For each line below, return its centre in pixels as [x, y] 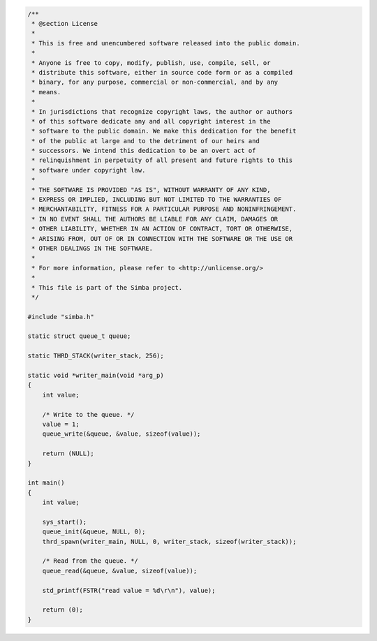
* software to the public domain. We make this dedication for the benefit [164, 131]
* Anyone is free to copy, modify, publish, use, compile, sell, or [151, 62]
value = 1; [61, 424]
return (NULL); [68, 454]
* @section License [65, 23]
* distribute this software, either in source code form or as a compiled [162, 72]
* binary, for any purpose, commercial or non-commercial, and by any [155, 82]
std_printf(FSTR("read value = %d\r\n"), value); [129, 590]
